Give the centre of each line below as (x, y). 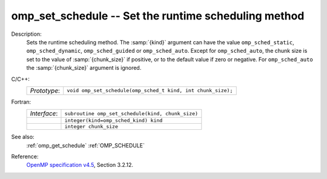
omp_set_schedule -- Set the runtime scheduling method (158, 16)
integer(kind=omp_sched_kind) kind (114, 120)
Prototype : (45, 90)
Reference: (25, 157)
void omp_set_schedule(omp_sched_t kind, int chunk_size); (150, 91)
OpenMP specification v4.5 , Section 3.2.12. (80, 165)
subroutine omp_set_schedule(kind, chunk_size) (131, 113)
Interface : (44, 113)
